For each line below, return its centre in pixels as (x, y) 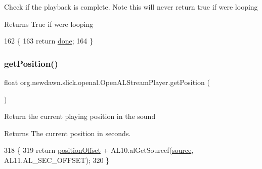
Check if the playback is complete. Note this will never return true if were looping (131, 7)
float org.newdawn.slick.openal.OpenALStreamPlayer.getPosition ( (107, 82)
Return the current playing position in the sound (80, 116)
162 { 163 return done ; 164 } (49, 41)
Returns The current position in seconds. (68, 133)
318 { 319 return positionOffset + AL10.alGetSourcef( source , (99, 150)
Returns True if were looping (49, 24)
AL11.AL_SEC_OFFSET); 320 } (57, 160)
